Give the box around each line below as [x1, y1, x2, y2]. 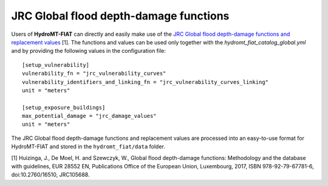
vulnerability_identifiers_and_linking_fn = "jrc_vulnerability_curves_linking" [22, 78, 269, 85]
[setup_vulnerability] [22, 61, 90, 68]
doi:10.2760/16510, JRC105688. [11, 171, 91, 179]
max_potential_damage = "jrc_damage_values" [22, 112, 157, 120]
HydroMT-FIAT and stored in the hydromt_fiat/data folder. [11, 143, 165, 150]
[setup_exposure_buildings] [22, 104, 106, 111]
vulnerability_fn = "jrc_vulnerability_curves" [22, 70, 166, 77]
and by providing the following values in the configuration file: [11, 47, 166, 55]
